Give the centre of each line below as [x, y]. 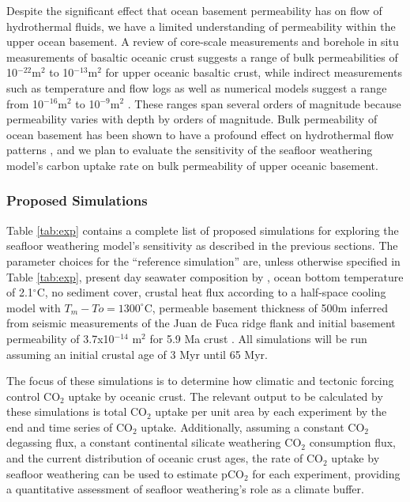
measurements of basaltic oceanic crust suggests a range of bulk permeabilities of [202, 57]
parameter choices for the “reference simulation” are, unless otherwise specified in [203, 260]
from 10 [25, 103]
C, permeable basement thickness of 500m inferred [266, 307]
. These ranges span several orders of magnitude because [264, 103]
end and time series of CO [70, 427]
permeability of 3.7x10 [60, 338]
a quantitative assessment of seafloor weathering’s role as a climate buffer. [185, 489]
